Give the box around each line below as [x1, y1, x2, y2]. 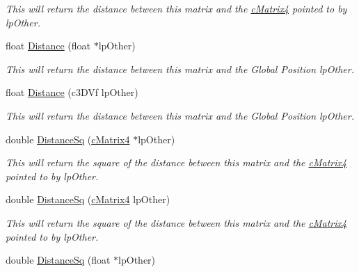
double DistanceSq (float [6, 253, 111, 267]
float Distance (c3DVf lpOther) [6, 85, 138, 99]
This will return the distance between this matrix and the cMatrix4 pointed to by [6, 1, 347, 15]
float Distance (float [6, 38, 91, 53]
